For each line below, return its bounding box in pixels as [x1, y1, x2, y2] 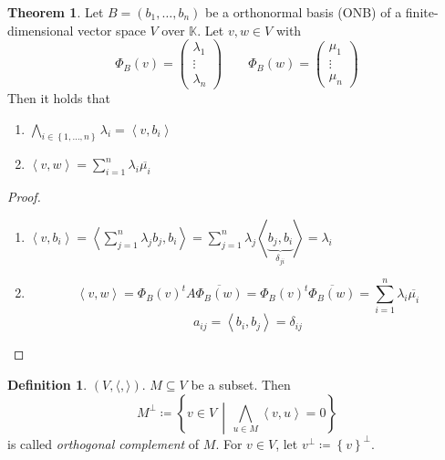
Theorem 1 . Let [7, 3, 104, 21]
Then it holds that [7, 88, 110, 107]
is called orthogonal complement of [7, 434, 200, 453]
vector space [78, 20, 146, 39]
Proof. [7, 187, 41, 206]
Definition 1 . [7, 375, 88, 394]
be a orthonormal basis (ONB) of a [205, 3, 402, 21]
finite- [405, 3, 439, 21]
